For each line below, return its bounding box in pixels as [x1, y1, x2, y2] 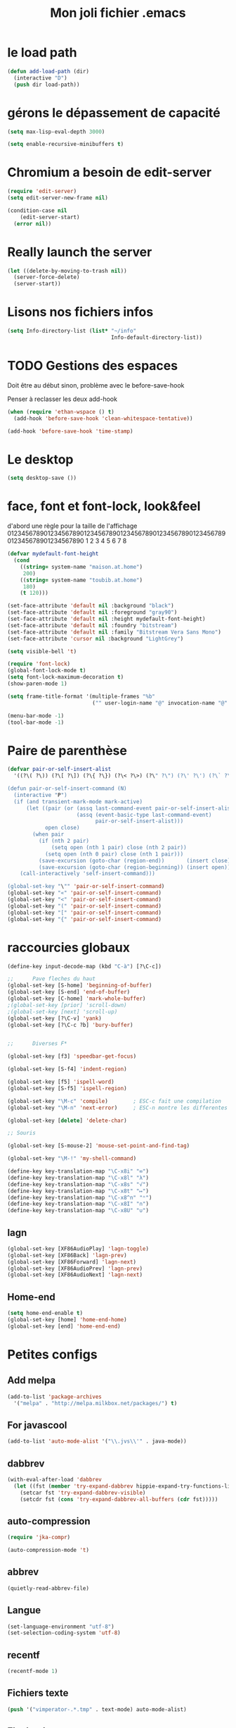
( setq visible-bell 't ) [7, 648, 77, 655]
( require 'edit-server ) [7, 188, 77, 195]
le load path [7, 44, 77, 61]
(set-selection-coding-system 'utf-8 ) [7, 1629, 121, 1636]
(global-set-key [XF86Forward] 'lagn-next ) [7, 1258, 137, 1266]
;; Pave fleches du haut [7, 975, 96, 982]
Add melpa [7, 1374, 56, 1386]
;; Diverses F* [7, 1040, 68, 1047]
